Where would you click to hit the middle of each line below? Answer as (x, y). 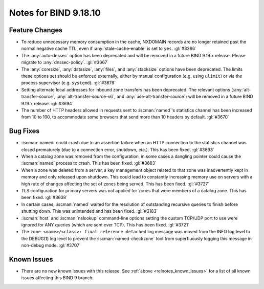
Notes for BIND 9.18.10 (55, 13)
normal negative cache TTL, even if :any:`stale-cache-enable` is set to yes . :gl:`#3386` (109, 48)
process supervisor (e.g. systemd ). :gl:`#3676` (68, 83)
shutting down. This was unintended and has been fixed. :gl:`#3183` (90, 211)
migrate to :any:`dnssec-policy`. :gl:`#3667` (65, 62)
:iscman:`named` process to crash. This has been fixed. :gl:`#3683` (89, 163)
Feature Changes (36, 30)
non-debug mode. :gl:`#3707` (51, 245)
